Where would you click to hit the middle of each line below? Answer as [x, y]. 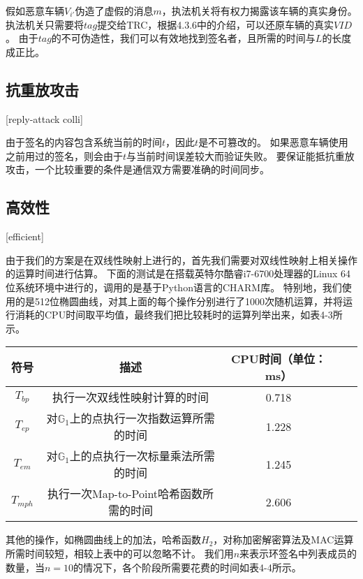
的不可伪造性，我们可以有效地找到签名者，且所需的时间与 [183, 38]
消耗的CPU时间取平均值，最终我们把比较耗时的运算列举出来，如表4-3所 [179, 315]
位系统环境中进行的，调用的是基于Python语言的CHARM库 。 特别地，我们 [174, 287]
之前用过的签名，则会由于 [64, 155]
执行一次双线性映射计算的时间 [131, 397]
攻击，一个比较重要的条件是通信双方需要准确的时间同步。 [138, 169]
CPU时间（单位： [278, 359]
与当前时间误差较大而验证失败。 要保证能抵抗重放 [240, 155]
